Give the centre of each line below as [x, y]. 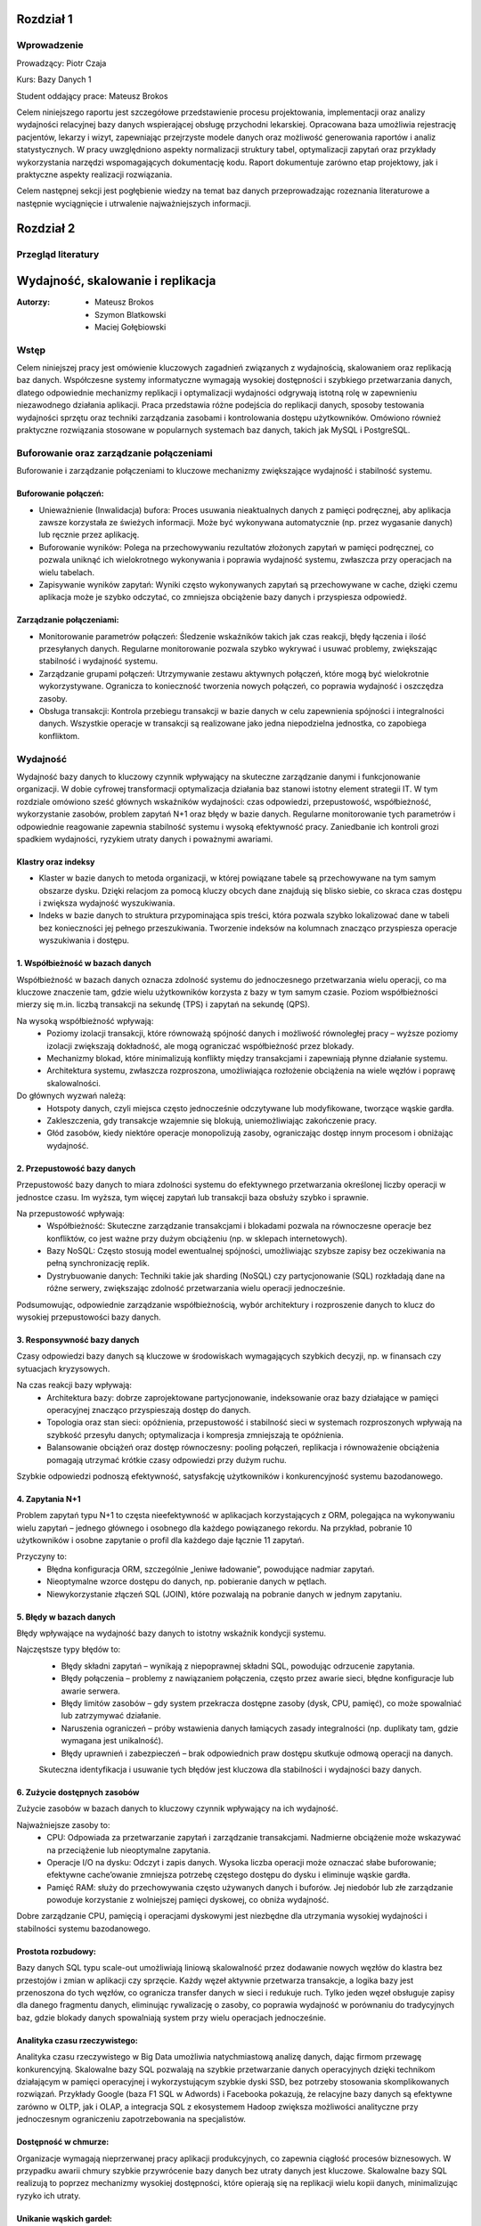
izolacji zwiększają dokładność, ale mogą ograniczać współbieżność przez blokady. [200, 1045]
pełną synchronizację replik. [98, 1263]
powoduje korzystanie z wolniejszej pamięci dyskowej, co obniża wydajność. [188, 1900]
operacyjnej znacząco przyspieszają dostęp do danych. [149, 1410]
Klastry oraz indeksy [56, 861]
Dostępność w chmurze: [63, 2142]
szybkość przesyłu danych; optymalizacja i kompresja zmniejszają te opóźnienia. [195, 1434]
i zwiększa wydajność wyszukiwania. [107, 903]
